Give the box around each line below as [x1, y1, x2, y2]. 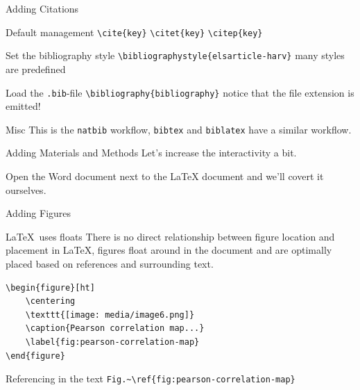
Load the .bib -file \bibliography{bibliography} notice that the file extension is [6, 85, 354, 99]
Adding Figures [6, 206, 71, 220]
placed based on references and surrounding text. [6, 256, 214, 270]
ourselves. [6, 182, 46, 197]
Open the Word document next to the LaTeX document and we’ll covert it [6, 169, 324, 183]
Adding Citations [6, 1, 79, 15]
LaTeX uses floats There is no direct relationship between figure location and [6, 229, 335, 243]
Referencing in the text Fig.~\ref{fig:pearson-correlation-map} [6, 371, 295, 386]
